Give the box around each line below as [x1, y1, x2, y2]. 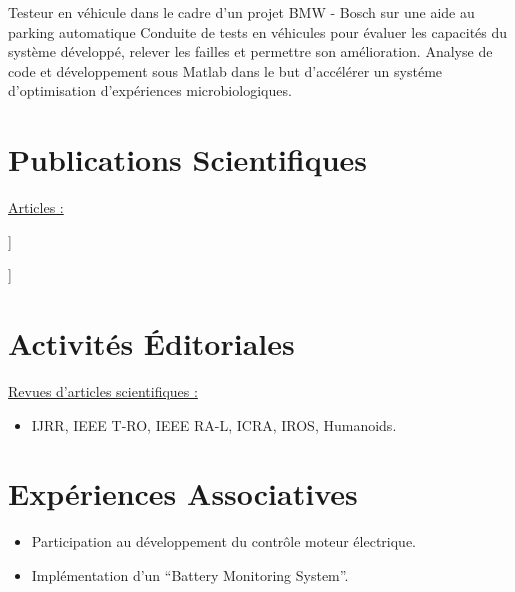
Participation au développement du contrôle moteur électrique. [31, 531, 416, 552]
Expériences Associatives [8, 473, 358, 514]
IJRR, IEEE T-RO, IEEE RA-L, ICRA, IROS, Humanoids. [31, 414, 397, 435]
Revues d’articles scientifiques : [8, 381, 198, 401]
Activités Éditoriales [8, 323, 295, 364]
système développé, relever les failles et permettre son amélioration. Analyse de [8, 41, 493, 62]
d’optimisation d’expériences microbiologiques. [8, 80, 292, 101]
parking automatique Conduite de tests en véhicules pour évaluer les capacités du [8, 21, 508, 42]
